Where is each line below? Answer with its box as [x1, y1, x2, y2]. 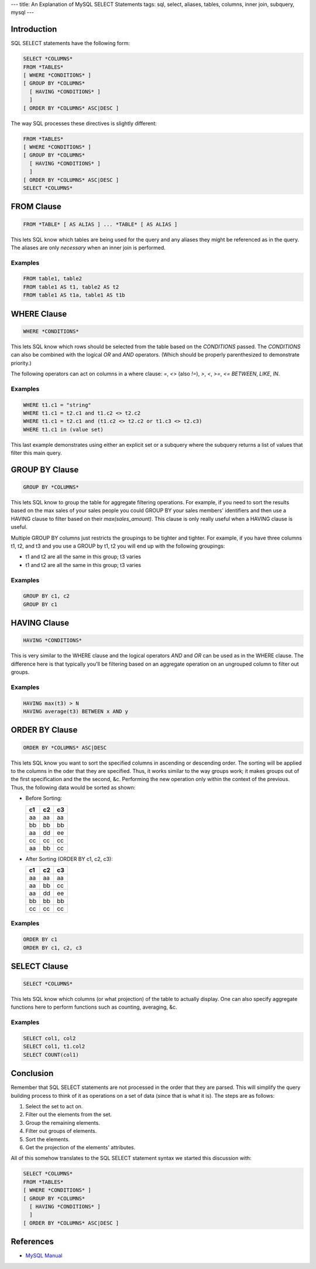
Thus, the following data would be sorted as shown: [11, 783, 136, 791]
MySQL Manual [25, 1252, 63, 1259]
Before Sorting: [25, 795, 63, 802]
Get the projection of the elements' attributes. [25, 1144, 136, 1151]
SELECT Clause [11, 961, 68, 971]
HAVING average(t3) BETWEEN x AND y [23, 708, 129, 715]
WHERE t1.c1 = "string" [23, 402, 92, 408]
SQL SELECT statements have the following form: [11, 40, 130, 47]
